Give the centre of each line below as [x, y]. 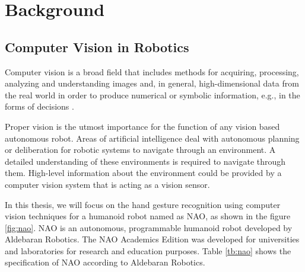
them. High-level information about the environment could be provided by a [143, 173]
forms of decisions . [39, 106]
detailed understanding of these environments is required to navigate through [145, 161]
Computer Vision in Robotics [97, 47]
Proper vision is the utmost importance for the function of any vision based [142, 126]
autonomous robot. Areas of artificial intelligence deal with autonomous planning [152, 138]
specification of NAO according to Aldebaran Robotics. [105, 262]
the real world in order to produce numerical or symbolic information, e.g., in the [152, 95]
